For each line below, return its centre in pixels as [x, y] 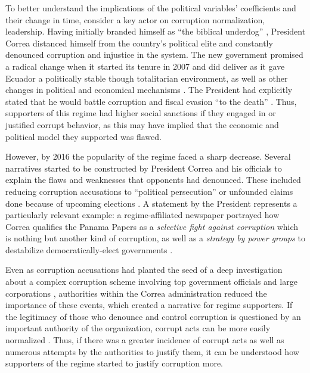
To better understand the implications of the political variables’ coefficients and [151, 8]
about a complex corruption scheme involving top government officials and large [151, 282]
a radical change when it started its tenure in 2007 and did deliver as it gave [145, 66]
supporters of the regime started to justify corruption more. [114, 363]
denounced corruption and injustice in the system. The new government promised [154, 55]
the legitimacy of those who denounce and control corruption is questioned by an [153, 316]
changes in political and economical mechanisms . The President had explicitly [149, 90]
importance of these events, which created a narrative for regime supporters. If [149, 305]
